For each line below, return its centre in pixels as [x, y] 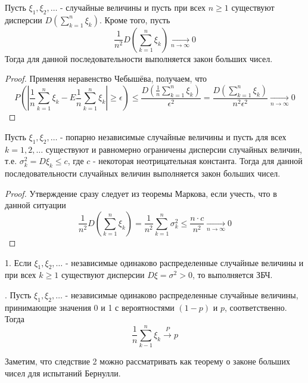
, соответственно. [256, 307]
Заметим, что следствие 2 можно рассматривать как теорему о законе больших [147, 361]
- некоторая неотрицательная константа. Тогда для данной [198, 161]
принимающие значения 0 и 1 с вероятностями [90, 307]
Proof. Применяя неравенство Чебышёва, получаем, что [106, 78]
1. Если [18, 262]
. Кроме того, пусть [135, 19]
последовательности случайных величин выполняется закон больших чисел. [143, 173]
